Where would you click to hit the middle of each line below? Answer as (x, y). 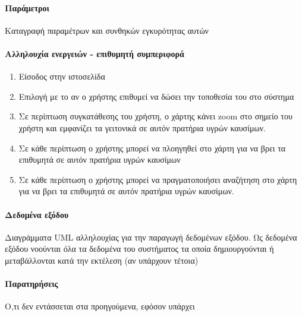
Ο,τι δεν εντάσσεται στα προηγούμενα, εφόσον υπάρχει (100, 306)
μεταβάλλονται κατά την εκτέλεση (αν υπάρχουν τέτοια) (102, 260)
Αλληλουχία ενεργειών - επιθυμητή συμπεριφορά (95, 53)
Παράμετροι (27, 7)
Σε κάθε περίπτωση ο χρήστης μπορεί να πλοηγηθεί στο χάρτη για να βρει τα (152, 148)
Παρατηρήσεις (32, 284)
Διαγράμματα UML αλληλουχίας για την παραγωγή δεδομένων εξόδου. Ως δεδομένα (151, 237)
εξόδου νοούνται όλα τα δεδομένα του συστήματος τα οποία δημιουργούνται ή (139, 249)
